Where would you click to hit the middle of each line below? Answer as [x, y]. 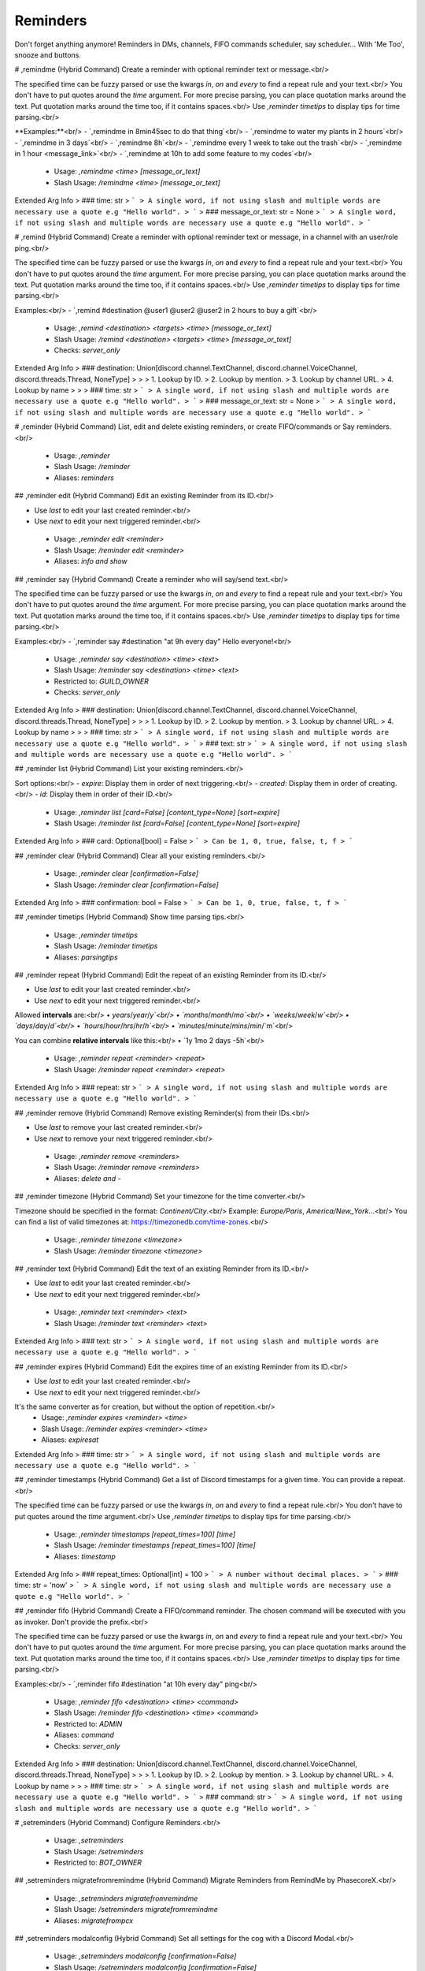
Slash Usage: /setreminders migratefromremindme [136, 1910]
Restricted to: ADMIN [88, 1723]
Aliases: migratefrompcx [94, 1921]
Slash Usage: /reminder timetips [106, 946]
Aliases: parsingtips [86, 957]
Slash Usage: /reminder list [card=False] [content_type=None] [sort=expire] [177, 823]
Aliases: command [84, 1735]
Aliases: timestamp [85, 1556]
